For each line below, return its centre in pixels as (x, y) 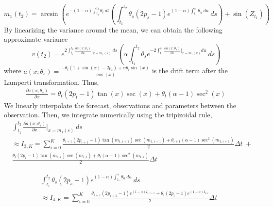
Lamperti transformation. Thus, (51, 82)
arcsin (49, 14)
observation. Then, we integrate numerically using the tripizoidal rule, (108, 115)
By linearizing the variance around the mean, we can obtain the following (113, 29)
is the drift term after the (190, 71)
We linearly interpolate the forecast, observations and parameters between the (120, 105)
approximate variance (36, 39)
